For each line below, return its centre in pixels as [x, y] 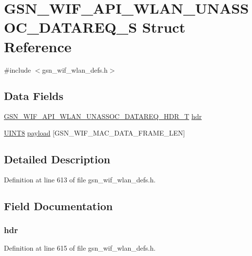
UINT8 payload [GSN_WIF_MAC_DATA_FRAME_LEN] [95, 132]
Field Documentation [58, 206]
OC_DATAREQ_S [71, 27]
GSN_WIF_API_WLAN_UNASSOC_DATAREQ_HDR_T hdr [103, 116]
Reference [38, 46]
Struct [164, 27]
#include [18, 69]
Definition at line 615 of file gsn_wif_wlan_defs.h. [80, 248]
